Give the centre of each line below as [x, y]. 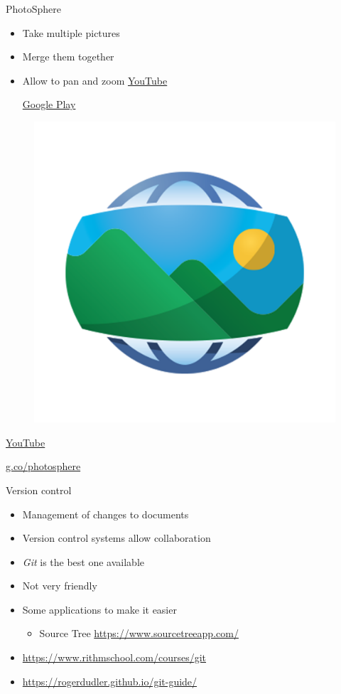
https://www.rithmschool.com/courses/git [114, 657]
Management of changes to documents [105, 514]
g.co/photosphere [43, 466]
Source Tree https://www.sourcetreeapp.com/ [139, 633]
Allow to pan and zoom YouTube [95, 80]
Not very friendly [60, 586]
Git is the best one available [83, 561]
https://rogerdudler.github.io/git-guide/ [110, 681]
